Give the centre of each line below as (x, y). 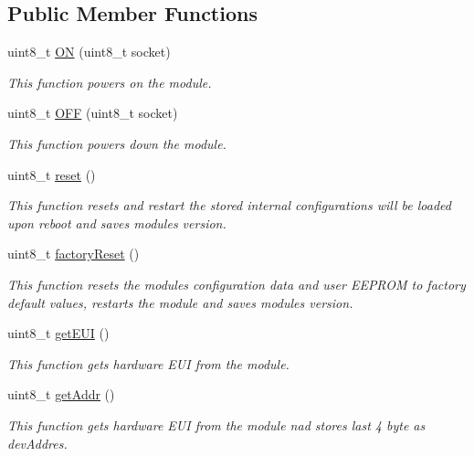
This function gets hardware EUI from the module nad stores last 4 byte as (216, 424)
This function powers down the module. (117, 143)
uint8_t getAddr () (61, 394)
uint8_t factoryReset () (74, 254)
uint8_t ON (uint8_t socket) (89, 52)
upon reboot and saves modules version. (117, 223)
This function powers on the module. (110, 82)
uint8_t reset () (52, 174)
